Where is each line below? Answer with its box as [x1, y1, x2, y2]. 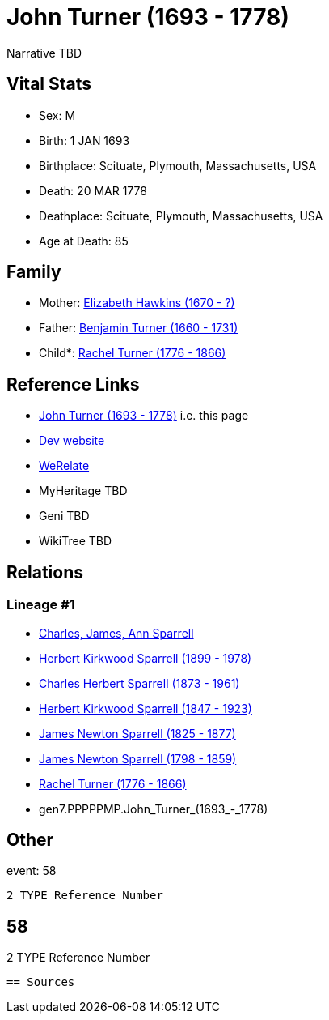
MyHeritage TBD [39, 484, 128, 498]
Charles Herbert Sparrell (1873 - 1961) [39, 676, 240, 690]
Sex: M [39, 108, 76, 122]
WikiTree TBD [39, 534, 112, 548]
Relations [6, 561, 84, 583]
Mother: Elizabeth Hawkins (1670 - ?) [39, 296, 235, 310]
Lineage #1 [6, 596, 75, 613]
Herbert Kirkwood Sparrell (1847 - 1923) [39, 701, 252, 715]
